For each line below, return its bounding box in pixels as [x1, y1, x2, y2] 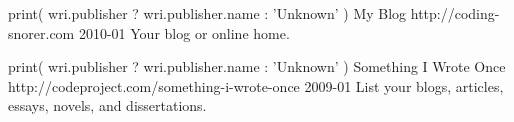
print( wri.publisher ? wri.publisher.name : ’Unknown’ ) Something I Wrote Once [8, 56, 506, 77]
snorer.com [8, 22, 75, 43]
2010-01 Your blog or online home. [78, 22, 290, 43]
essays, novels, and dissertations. [8, 95, 207, 116]
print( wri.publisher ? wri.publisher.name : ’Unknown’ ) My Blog [8, 3, 407, 23]
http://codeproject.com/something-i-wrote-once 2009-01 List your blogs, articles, [8, 75, 504, 96]
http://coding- [410, 3, 500, 23]
